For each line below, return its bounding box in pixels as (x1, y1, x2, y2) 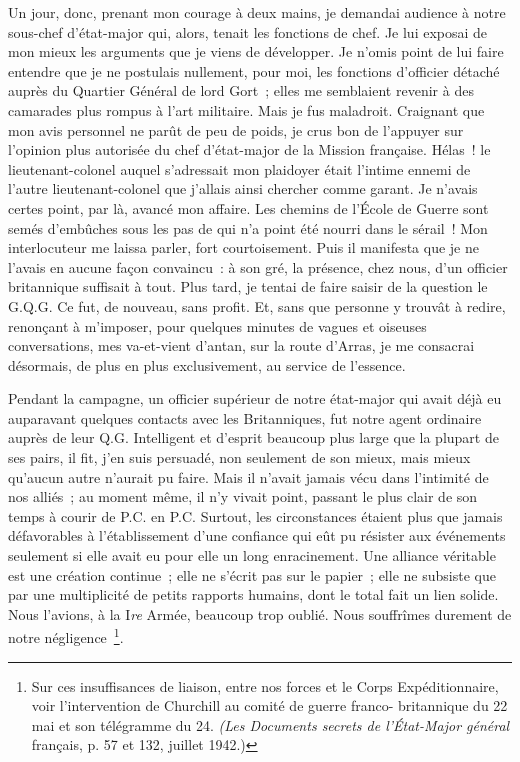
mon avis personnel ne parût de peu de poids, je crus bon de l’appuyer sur (8, 119, 464, 140)
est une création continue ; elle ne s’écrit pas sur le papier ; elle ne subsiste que (8, 564, 496, 585)
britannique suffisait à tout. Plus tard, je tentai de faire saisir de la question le (8, 276, 488, 297)
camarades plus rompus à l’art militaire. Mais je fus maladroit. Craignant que (8, 99, 485, 120)
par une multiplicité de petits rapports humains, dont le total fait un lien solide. (8, 584, 499, 605)
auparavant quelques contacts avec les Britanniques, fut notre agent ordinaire (8, 407, 482, 428)
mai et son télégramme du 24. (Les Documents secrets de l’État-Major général (31, 714, 510, 735)
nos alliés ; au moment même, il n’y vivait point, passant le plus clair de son (8, 486, 478, 507)
